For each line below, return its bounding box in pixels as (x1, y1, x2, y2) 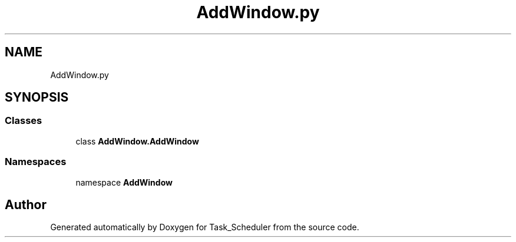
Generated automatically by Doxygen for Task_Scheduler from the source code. (50, 222, 359, 233)
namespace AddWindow (75, 177, 173, 187)
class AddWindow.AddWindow (75, 136, 199, 146)
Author (5, 197, 47, 212)
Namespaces (5, 156, 67, 168)
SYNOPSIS (5, 90, 69, 105)
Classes (5, 115, 42, 127)
